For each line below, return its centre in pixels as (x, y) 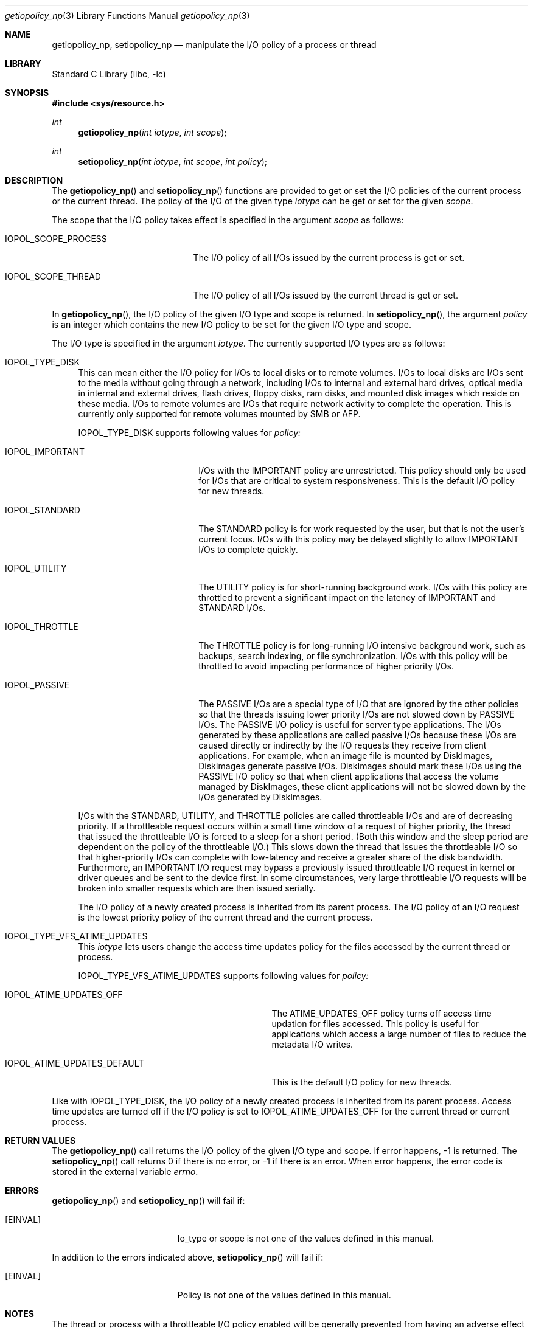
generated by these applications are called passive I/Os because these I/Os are (357, 735)
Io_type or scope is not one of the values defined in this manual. (306, 1238)
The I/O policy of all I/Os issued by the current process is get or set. (329, 258)
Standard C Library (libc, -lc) (109, 74)
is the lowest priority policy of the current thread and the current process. (225, 917)
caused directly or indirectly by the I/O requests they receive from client (343, 745)
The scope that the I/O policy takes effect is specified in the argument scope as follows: (228, 220)
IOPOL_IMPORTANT (45, 451)
